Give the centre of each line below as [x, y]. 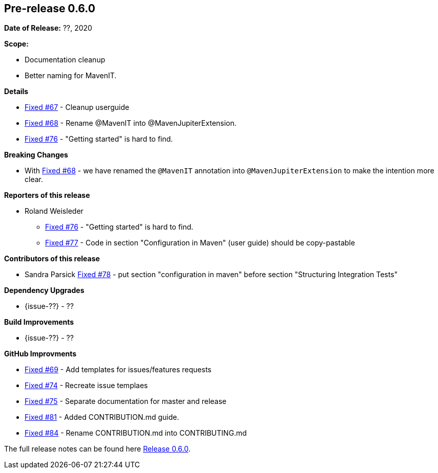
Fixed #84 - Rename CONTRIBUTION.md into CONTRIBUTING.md [136, 433]
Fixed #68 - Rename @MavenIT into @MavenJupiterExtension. [131, 123]
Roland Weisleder [54, 211]
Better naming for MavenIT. [71, 76]
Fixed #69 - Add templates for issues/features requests [118, 370]
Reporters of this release [47, 195]
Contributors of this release [52, 259]
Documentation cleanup [65, 60]
